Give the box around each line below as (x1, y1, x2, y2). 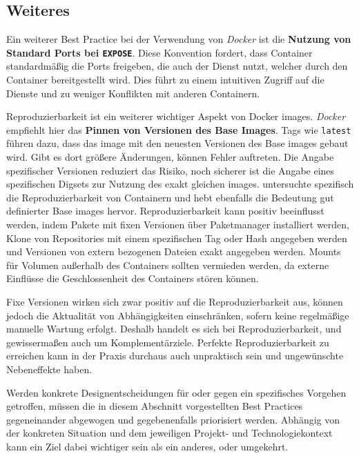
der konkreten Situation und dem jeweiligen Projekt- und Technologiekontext (6, 426, 333, 440)
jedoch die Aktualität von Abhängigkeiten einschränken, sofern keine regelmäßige (6, 308, 349, 322)
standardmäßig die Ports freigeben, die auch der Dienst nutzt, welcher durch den (6, 59, 348, 73)
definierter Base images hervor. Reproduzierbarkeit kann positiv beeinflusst (6, 203, 324, 218)
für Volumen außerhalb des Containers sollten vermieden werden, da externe (6, 257, 329, 272)
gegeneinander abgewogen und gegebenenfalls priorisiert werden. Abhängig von (6, 412, 340, 426)
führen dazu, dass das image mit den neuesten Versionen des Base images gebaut (6, 136, 349, 150)
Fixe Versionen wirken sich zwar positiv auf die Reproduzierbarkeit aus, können (6, 295, 343, 309)
